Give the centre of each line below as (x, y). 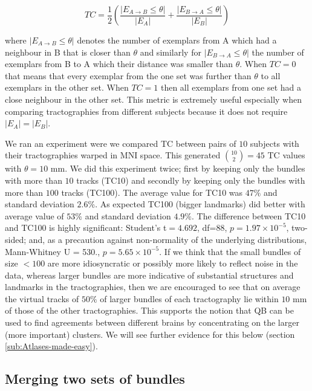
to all (271, 75)
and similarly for (171, 52)
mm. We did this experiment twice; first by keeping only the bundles (178, 168)
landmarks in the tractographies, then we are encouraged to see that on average (153, 287)
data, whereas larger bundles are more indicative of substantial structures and (149, 275)
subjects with (275, 143)
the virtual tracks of (42, 298)
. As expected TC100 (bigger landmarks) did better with (200, 204)
